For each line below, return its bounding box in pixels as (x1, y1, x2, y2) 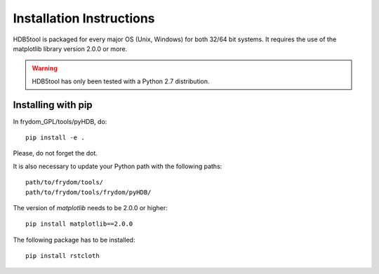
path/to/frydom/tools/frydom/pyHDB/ (25, 188, 152, 196)
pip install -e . (25, 134, 85, 142)
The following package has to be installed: (13, 235, 135, 244)
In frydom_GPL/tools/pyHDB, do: (13, 117, 107, 125)
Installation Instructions (13, 11, 155, 26)
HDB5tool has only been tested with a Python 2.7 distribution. (32, 77, 210, 85)
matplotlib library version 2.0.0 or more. (13, 44, 128, 53)
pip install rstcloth (25, 252, 100, 260)
